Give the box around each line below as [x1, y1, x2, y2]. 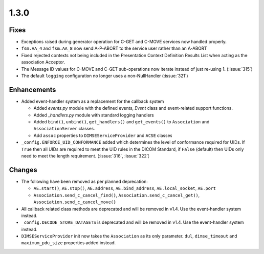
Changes [9, 166, 38, 174]
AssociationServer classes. [33, 126, 95, 132]
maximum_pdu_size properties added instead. [21, 240, 116, 246]
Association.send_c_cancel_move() [33, 199, 116, 205]
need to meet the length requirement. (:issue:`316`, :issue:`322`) [21, 153, 150, 159]
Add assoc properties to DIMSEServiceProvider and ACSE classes [33, 132, 173, 138]
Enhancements [9, 85, 56, 94]
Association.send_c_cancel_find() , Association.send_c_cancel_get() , [33, 192, 200, 198]
